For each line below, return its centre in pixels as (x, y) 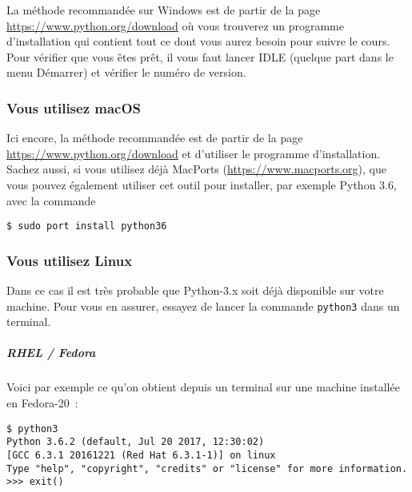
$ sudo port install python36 (87, 226)
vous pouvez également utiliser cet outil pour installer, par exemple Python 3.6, (202, 184)
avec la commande (51, 200)
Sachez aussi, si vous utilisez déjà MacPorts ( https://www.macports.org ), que (196, 169)
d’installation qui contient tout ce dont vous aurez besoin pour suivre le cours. (198, 41)
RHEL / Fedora (51, 353)
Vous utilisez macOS (74, 107)
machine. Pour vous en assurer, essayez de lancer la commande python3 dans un (203, 306)
